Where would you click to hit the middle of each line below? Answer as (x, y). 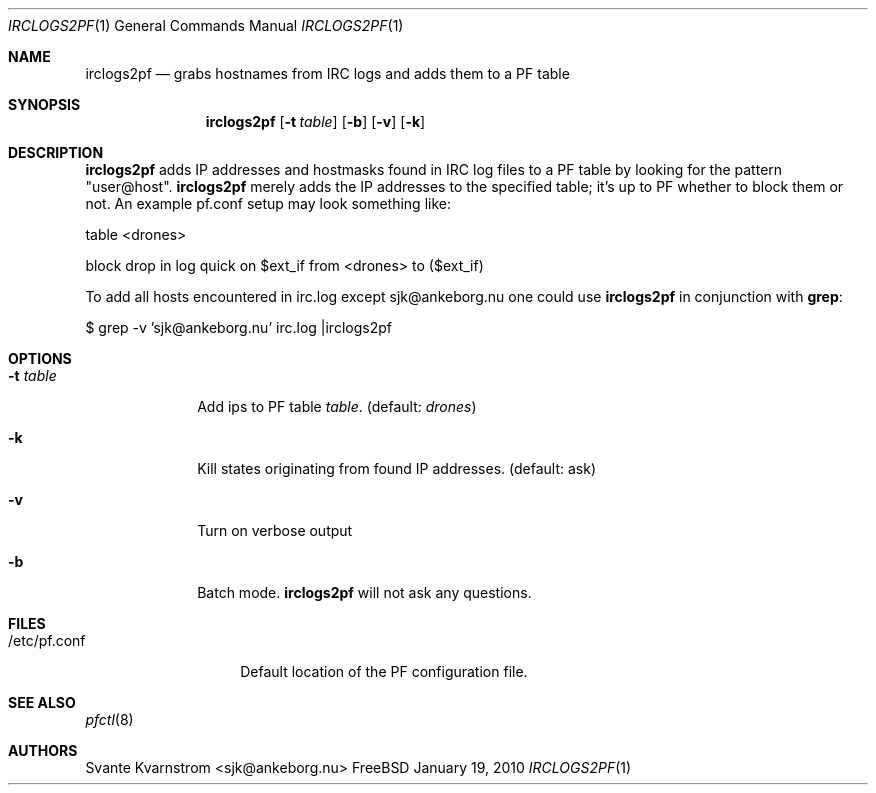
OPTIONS (40, 358)
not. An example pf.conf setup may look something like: (268, 203)
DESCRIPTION (56, 152)
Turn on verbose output (275, 530)
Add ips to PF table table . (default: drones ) (337, 406)
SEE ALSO (42, 702)
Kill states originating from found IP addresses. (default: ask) (396, 468)
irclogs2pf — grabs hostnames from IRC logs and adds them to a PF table (327, 73)
